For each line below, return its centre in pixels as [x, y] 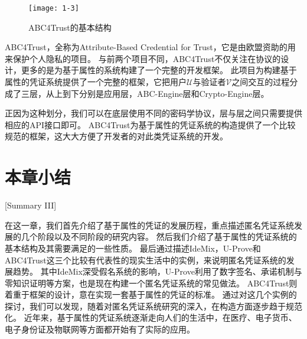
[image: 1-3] [54, 8]
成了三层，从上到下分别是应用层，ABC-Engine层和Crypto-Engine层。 [137, 93]
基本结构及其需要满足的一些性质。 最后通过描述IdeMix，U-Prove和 [133, 248]
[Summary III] [31, 205]
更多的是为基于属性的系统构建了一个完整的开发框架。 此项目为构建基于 [159, 70]
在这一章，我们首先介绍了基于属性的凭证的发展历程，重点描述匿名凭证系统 [149, 225]
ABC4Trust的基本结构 [70, 27]
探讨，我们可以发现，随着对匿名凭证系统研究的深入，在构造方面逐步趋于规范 [153, 306]
